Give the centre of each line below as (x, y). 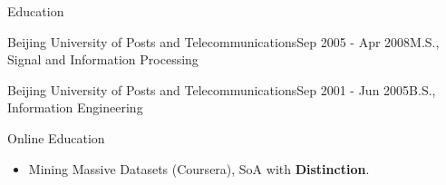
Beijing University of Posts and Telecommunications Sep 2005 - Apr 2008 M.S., (223, 41)
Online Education (56, 137)
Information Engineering (75, 107)
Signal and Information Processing (103, 59)
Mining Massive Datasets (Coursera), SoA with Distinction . (199, 168)
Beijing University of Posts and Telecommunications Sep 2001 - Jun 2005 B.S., (222, 89)
